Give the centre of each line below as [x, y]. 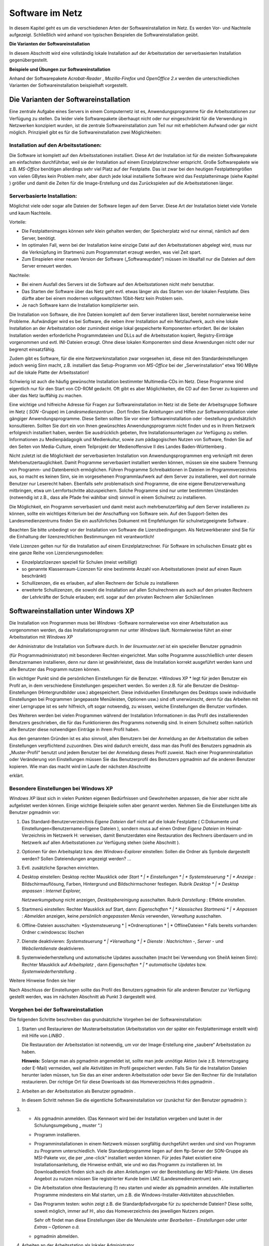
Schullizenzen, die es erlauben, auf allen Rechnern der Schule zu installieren [100, 583]
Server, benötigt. [39, 238]
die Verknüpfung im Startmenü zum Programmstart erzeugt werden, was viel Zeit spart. [112, 252]
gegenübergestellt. [29, 60]
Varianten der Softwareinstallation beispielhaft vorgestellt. [68, 85]
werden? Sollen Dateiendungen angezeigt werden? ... [76, 858]
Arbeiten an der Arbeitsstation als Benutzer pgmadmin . [79, 1091]
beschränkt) [34, 576]
